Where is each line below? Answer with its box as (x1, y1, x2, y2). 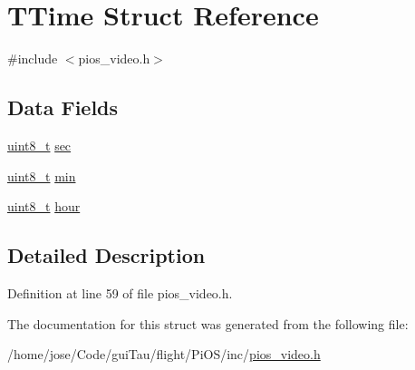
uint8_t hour (7, 197, 81, 216)
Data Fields (7, 93, 119, 122)
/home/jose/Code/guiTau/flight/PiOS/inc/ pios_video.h (7, 345, 321, 364)
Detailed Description (7, 241, 206, 269)
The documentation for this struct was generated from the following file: (7, 314, 409, 333)
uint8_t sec (7, 135, 72, 154)
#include (7, 49, 58, 68)
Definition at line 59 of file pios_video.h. (7, 283, 233, 302)
